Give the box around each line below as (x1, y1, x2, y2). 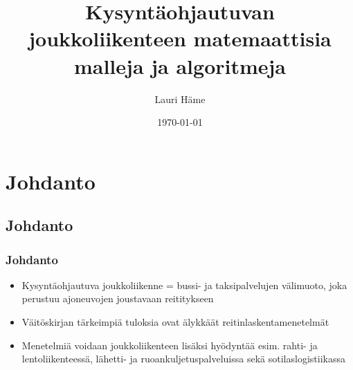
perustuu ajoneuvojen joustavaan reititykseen (21, 291, 214, 306)
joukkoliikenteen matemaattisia (28, 24, 332, 53)
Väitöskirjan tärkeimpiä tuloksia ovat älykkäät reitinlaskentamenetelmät (21, 315, 329, 329)
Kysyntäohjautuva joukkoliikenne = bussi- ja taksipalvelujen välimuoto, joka (21, 277, 347, 292)
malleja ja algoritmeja (73, 51, 287, 80)
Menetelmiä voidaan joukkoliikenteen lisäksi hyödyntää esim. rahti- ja (21, 337, 318, 352)
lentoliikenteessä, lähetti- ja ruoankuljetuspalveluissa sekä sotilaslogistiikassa (21, 351, 345, 366)
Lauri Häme (154, 91, 206, 106)
